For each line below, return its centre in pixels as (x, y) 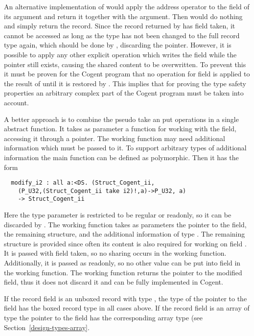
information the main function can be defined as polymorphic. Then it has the (121, 157)
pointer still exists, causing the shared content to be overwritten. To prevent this (125, 64)
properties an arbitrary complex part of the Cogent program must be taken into (124, 93)
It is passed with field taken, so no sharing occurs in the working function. (115, 253)
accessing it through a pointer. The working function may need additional (115, 138)
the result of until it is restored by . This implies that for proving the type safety (125, 83)
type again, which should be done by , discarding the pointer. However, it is (118, 45)
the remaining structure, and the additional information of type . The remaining (125, 234)
